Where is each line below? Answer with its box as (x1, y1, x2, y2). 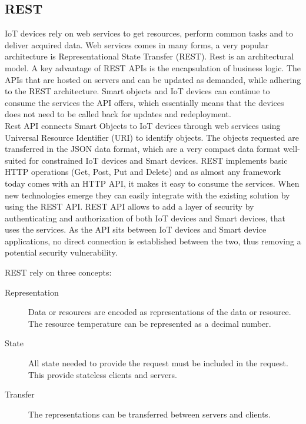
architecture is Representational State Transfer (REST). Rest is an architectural (5, 50, 294, 62)
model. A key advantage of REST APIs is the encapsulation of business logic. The (5, 61, 301, 74)
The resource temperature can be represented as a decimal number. (28, 317, 271, 329)
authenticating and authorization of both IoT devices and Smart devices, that (5, 211, 286, 224)
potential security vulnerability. (5, 246, 118, 259)
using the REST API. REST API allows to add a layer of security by (5, 200, 254, 213)
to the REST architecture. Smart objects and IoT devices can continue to (5, 85, 270, 97)
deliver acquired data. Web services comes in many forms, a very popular (5, 38, 269, 51)
